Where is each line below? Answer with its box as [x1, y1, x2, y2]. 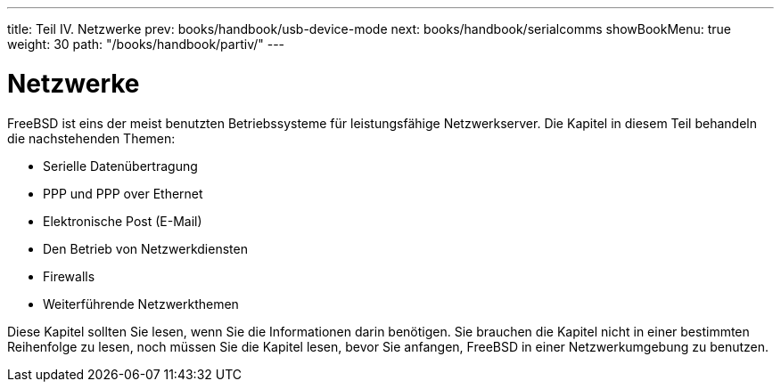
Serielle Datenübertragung [43, 158, 198, 174]
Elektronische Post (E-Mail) [43, 213, 202, 229]
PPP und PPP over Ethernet [43, 185, 203, 201]
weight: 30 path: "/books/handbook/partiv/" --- [7, 36, 285, 52]
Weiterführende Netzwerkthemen [43, 296, 239, 312]
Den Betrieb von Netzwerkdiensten [43, 240, 248, 256]
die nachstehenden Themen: [7, 130, 176, 146]
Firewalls [43, 268, 95, 284]
